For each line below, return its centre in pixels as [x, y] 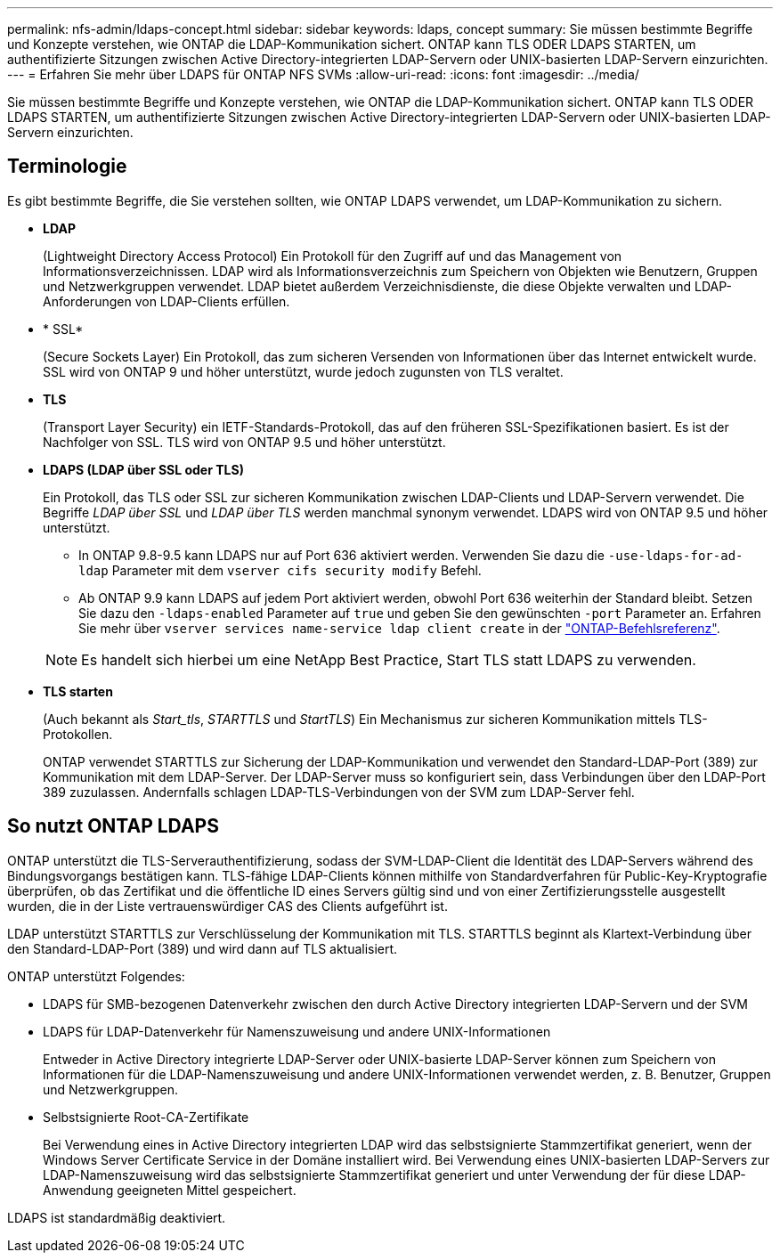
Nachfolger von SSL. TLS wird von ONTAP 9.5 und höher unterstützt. [244, 442]
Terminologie [67, 167]
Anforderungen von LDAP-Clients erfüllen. [167, 301]
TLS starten [78, 691]
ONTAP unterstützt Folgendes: [96, 976]
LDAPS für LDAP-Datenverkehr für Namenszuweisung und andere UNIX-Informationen [297, 1031]
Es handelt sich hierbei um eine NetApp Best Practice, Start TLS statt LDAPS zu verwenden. [389, 659]
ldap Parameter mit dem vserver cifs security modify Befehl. [280, 570]
